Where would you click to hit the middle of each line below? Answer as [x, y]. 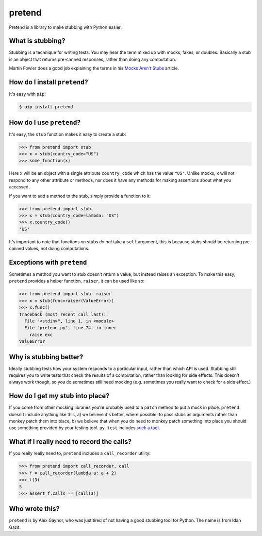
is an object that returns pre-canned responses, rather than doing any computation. [93, 59]
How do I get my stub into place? [59, 396]
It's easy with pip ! [27, 94]
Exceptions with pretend [48, 262]
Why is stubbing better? [46, 357]
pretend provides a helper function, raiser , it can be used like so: [77, 281]
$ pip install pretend [46, 107]
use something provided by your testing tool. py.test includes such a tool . [84, 428]
